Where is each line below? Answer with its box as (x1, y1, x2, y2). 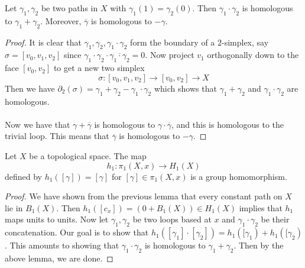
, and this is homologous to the (171, 118, 284, 130)
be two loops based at (132, 213, 212, 225)
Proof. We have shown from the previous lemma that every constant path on (5, 190, 283, 202)
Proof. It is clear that (5, 35, 82, 48)
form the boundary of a (130, 35, 215, 48)
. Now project (145, 49, 194, 61)
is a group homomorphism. (190, 170, 287, 182)
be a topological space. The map (29, 149, 147, 162)
